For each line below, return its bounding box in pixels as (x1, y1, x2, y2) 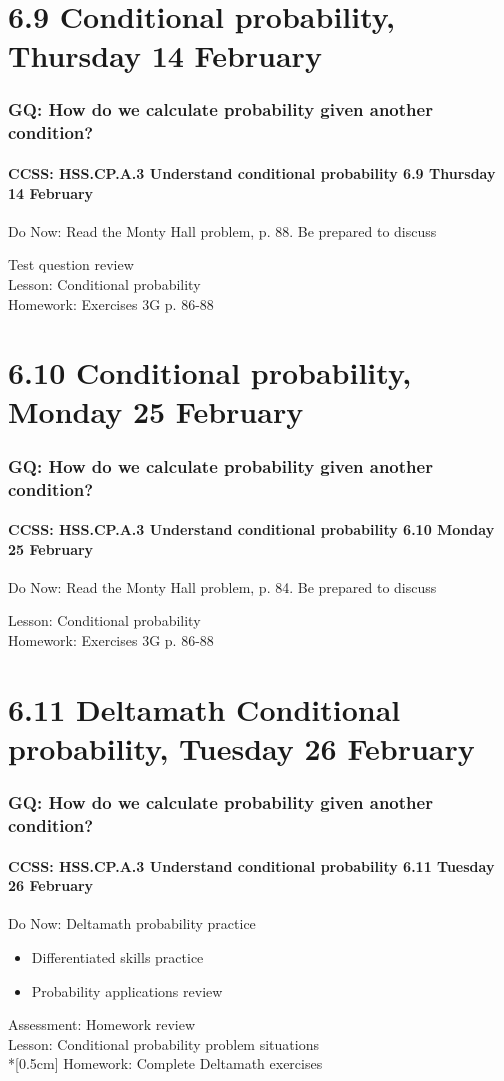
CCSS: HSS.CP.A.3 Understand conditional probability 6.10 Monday (8, 519, 495, 540)
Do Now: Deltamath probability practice (8, 913, 256, 934)
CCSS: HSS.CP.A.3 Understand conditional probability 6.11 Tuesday (8, 855, 495, 876)
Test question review (8, 254, 134, 275)
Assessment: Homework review (8, 1014, 195, 1035)
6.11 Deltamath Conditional (8, 688, 401, 729)
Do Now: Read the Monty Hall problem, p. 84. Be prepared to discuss (8, 576, 437, 597)
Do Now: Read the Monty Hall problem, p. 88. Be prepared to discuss (8, 220, 437, 241)
